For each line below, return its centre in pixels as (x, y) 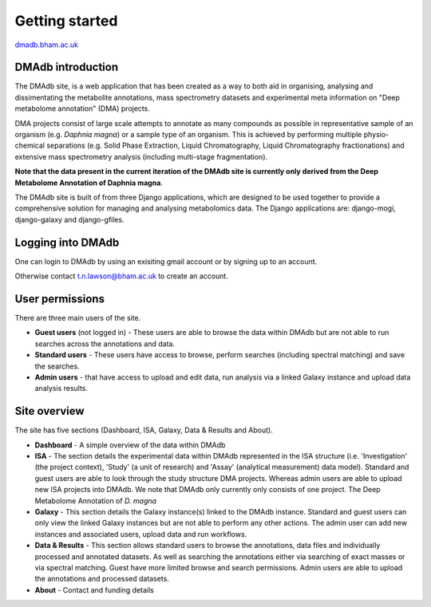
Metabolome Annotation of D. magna (96, 501)
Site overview (49, 411)
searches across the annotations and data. (105, 344)
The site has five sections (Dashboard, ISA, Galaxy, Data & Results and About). (144, 430)
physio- (376, 135)
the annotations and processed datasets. (102, 579)
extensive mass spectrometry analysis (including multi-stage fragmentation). (141, 156)
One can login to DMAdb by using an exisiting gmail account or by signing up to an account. (166, 261)
